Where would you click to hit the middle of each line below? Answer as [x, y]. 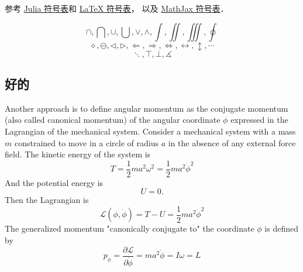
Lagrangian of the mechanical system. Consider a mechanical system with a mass [150, 131]
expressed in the [259, 120]
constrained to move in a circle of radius [86, 142]
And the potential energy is [54, 182]
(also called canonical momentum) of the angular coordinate [113, 120]
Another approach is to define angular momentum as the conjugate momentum [147, 108]
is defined [281, 228]
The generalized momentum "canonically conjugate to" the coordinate [130, 228]
